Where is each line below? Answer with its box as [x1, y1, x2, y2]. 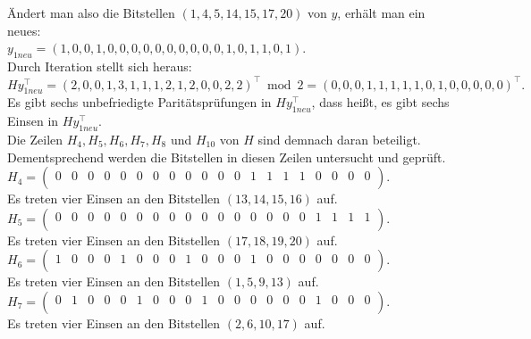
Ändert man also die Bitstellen [7, 4, 175, 21]
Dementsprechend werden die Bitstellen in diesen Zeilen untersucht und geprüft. [7, 147, 446, 166]
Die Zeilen [7, 129, 63, 148]
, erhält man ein [337, 4, 426, 21]
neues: [7, 21, 41, 39]
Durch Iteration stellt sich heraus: [7, 56, 192, 75]
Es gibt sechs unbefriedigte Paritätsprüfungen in [7, 93, 272, 112]
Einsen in [7, 112, 59, 130]
